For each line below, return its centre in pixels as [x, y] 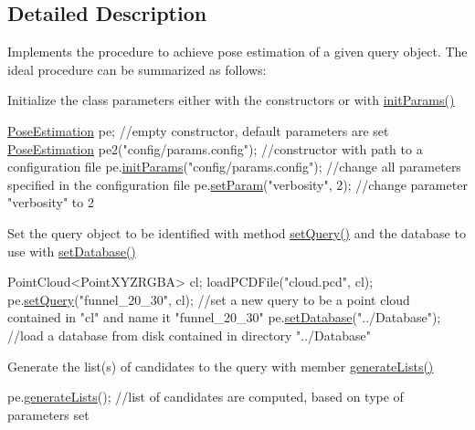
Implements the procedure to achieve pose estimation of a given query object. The [237, 52]
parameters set [48, 414]
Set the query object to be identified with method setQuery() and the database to [237, 232]
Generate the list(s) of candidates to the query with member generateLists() [221, 366]
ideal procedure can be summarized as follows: [137, 69]
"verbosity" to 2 [51, 202]
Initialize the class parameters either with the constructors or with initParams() [231, 100]
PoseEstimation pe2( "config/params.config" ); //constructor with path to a [215, 148]
